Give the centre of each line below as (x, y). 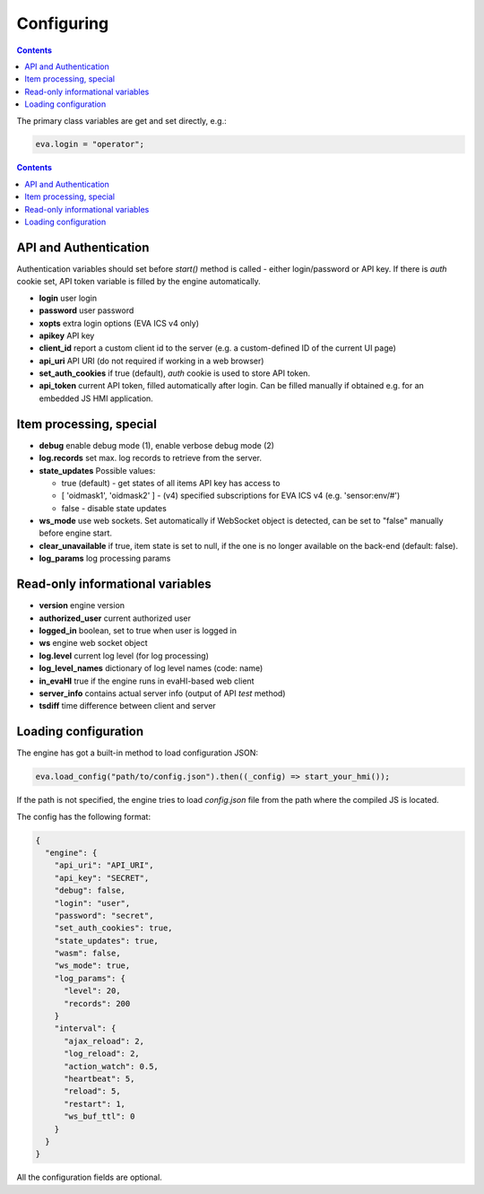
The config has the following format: (84, 816)
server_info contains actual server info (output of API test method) (162, 693)
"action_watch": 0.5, (111, 1066)
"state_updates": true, (106, 941)
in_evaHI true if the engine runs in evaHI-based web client (147, 681)
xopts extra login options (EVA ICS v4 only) (119, 323)
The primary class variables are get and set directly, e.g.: (122, 120)
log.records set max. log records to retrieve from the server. (150, 458)
